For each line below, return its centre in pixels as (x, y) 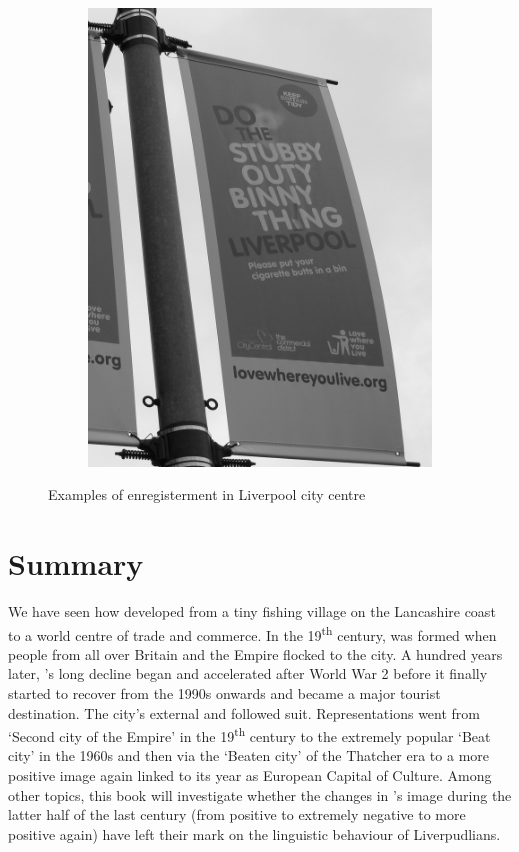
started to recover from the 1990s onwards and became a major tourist (224, 693)
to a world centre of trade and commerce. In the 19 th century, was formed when (252, 633)
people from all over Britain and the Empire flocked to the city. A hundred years (255, 653)
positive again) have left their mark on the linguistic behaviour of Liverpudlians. (254, 833)
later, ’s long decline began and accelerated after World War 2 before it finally (248, 673)
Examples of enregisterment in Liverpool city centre (207, 494)
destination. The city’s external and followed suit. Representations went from (244, 712)
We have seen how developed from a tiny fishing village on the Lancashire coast (252, 610)
